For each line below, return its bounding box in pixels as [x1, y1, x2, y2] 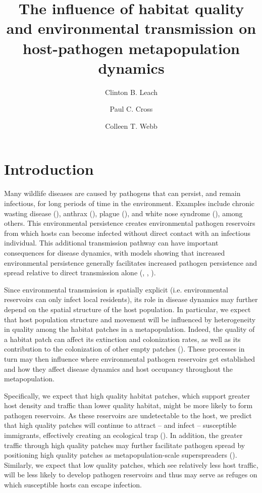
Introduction [4, 159, 94, 179]
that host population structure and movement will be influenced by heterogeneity [4, 314, 256, 324]
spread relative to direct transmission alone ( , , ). [4, 267, 156, 278]
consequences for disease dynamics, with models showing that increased [4, 247, 225, 258]
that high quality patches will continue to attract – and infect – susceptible [4, 420, 237, 430]
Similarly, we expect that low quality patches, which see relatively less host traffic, [4, 459, 258, 470]
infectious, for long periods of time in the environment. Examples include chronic [4, 198, 255, 208]
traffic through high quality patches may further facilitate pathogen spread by [4, 439, 245, 450]
